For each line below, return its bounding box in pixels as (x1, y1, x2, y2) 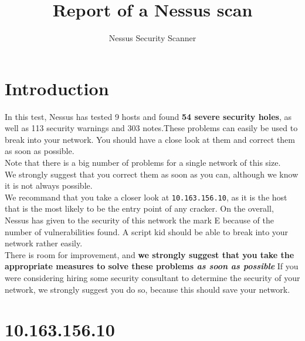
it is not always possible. (5, 179, 93, 192)
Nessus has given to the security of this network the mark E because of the (5, 214, 274, 226)
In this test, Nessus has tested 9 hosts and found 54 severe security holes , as (5, 110, 292, 122)
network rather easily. (5, 237, 83, 249)
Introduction (5, 76, 109, 100)
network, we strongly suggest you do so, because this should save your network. (5, 283, 290, 295)
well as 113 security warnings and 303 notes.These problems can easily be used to (5, 122, 298, 134)
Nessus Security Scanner (109, 32, 196, 44)
